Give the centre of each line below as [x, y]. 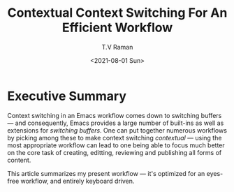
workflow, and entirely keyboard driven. [78, 181]
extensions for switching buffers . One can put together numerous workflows [117, 130]
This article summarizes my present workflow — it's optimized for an [106, 173]
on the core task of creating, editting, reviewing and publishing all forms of [115, 152]
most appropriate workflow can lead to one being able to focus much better [116, 145]
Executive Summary [67, 96]
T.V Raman [117, 47]
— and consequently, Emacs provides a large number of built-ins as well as [116, 123]
